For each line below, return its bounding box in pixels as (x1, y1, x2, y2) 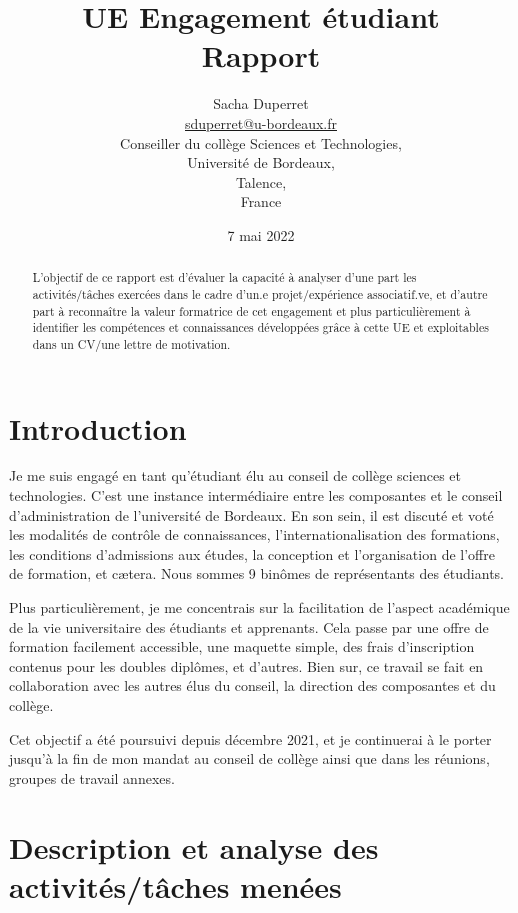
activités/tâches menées (9, 865, 342, 906)
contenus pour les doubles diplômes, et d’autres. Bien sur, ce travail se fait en (9, 655, 484, 676)
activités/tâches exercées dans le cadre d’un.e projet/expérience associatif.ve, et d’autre (32, 285, 488, 302)
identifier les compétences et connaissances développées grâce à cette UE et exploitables (32, 319, 489, 336)
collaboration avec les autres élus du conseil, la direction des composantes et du (9, 675, 496, 696)
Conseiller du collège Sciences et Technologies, (120, 132, 402, 153)
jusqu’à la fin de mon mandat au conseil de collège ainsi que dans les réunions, (9, 748, 490, 769)
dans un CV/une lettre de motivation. (32, 335, 231, 352)
